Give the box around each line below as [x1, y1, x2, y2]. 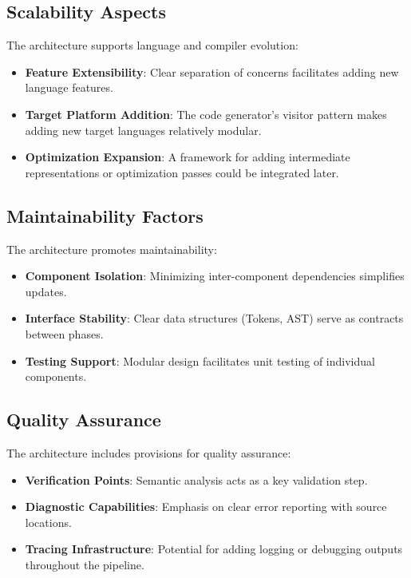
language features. [25, 79, 113, 96]
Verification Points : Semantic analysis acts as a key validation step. [25, 471, 368, 488]
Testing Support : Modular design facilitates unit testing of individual [25, 352, 375, 369]
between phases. [25, 325, 104, 342]
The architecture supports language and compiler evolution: [6, 37, 298, 53]
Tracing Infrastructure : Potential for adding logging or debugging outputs [25, 540, 403, 557]
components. [25, 368, 87, 385]
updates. [25, 283, 67, 299]
